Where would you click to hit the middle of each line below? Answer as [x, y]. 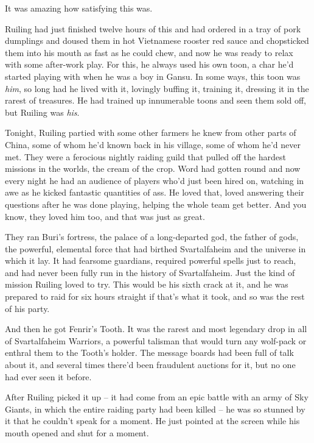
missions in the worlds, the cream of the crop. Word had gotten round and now [153, 168]
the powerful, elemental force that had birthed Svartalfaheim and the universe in [155, 248]
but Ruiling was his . [42, 112]
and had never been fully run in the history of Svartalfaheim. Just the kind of [150, 272]
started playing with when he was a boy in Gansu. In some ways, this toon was [153, 76]
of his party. [27, 308]
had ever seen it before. [48, 376]
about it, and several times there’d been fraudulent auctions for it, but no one [150, 365]
